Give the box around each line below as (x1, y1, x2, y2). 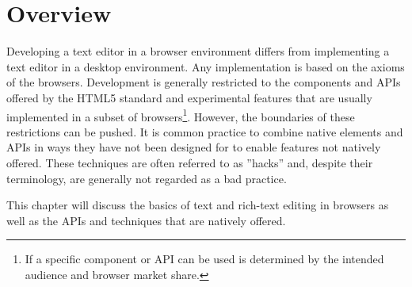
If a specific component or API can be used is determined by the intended (25, 251, 384, 267)
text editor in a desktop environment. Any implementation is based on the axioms (6, 58, 405, 75)
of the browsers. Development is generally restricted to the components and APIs (6, 74, 401, 90)
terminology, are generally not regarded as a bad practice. (6, 170, 287, 186)
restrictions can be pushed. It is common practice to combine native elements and (6, 123, 403, 140)
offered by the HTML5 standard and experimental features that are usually (6, 89, 372, 105)
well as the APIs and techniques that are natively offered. (6, 212, 286, 228)
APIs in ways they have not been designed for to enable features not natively (6, 139, 381, 155)
